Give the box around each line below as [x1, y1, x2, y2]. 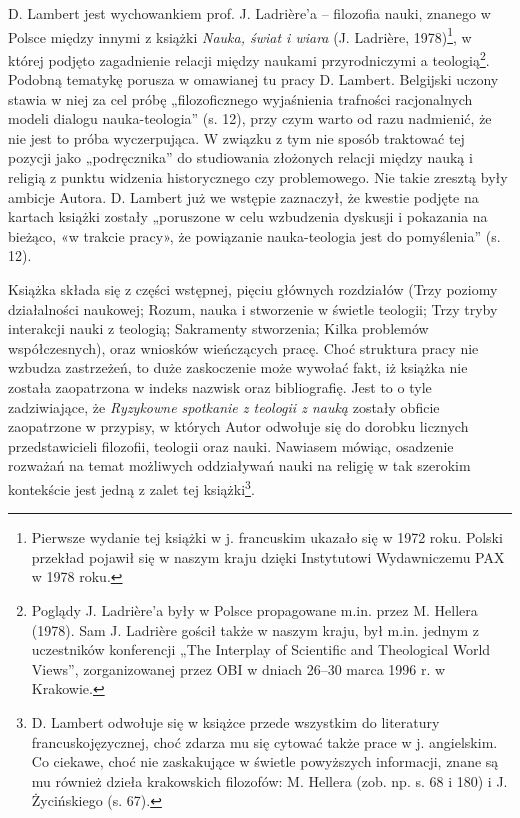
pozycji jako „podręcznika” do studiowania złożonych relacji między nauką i [8, 147, 473, 168]
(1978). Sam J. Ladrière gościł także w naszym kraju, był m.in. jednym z [31, 619, 479, 640]
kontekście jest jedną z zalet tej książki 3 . [8, 475, 255, 499]
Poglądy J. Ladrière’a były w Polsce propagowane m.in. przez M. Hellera [31, 600, 478, 620]
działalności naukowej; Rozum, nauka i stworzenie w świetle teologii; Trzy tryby [8, 298, 498, 319]
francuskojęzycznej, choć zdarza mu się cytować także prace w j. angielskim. [31, 731, 498, 752]
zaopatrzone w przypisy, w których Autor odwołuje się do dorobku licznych [8, 416, 469, 437]
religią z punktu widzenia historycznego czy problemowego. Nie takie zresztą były [8, 167, 508, 188]
